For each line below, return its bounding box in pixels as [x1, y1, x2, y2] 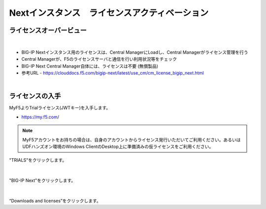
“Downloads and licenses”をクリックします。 [9, 198, 101, 204]
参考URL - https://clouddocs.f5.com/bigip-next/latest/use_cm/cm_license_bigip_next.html [21, 70, 204, 76]
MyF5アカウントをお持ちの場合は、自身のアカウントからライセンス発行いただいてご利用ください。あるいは [22, 137, 241, 142]
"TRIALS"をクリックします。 [9, 157, 67, 163]
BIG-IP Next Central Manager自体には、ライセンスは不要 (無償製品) [21, 63, 159, 69]
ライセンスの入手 [9, 92, 61, 101]
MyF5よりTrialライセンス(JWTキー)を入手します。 [9, 105, 111, 111]
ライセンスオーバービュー [9, 26, 87, 35]
